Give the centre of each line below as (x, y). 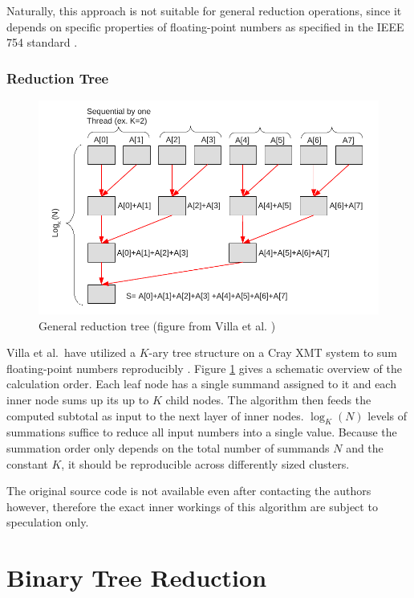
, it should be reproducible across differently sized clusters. (205, 463)
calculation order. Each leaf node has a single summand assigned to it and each (201, 384)
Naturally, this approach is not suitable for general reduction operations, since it (204, 10)
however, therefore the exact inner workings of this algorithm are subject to (192, 506)
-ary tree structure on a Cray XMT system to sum (273, 352)
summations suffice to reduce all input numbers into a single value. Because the (202, 432)
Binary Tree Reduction (137, 578)
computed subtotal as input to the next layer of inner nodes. (155, 415)
